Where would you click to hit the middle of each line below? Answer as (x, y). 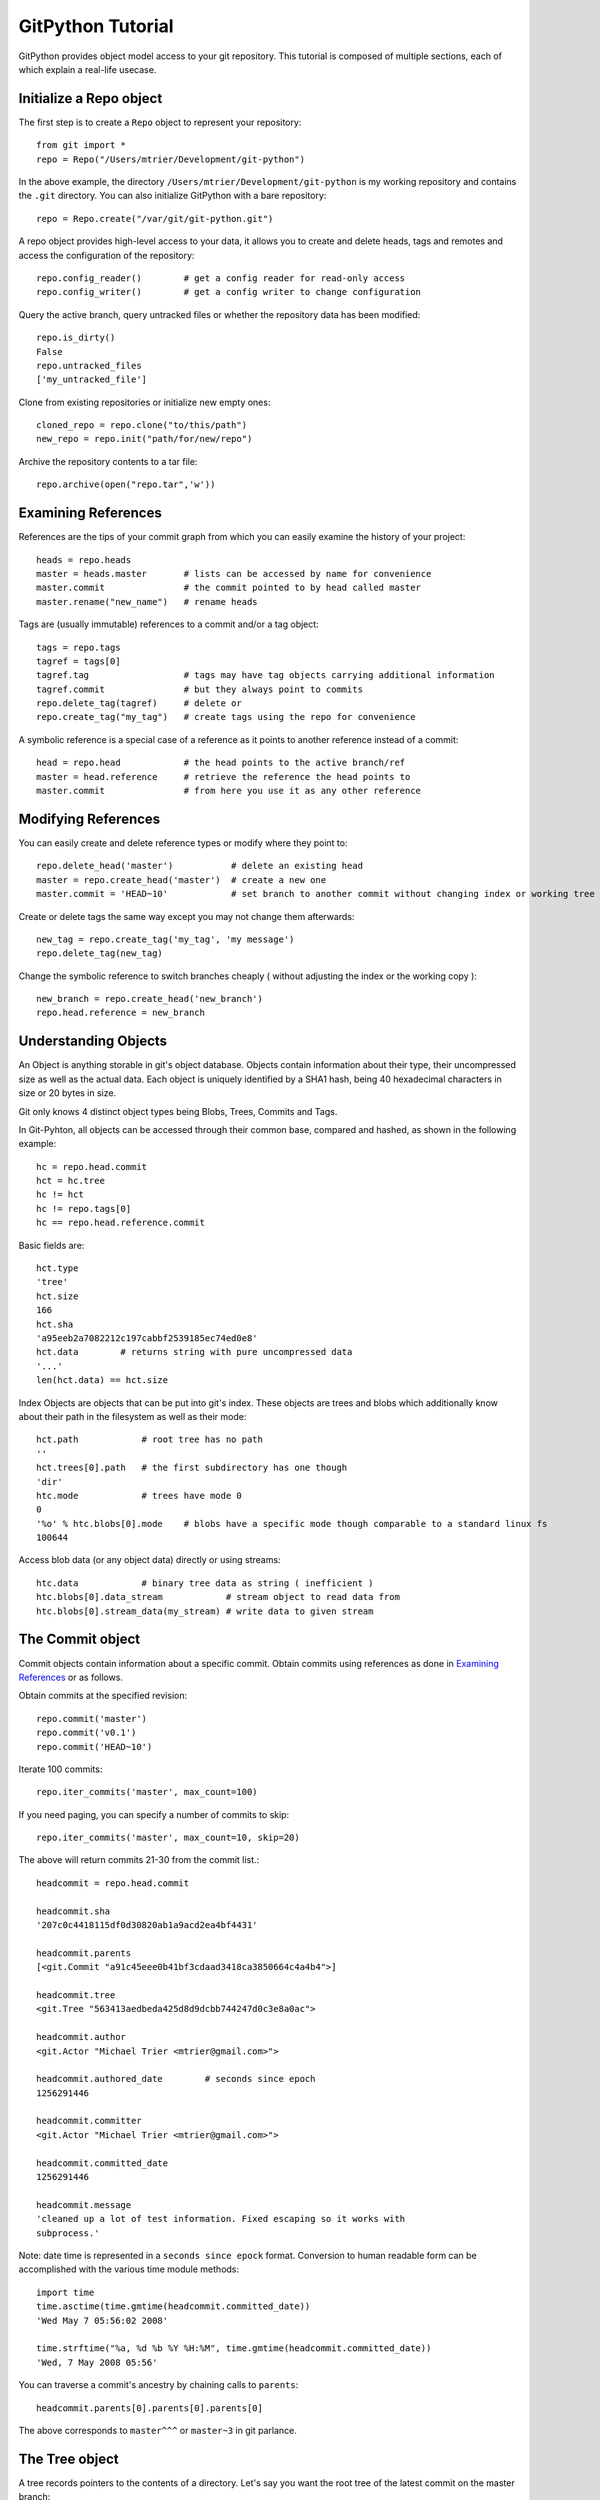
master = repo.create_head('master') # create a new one (181, 879)
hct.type (57, 1268)
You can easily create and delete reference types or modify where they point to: (183, 842)
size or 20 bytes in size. (67, 1093)
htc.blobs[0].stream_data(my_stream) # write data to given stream (205, 1611)
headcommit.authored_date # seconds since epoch (176, 2079)
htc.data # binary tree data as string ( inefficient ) (205, 1583)
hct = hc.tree (70, 1181)
